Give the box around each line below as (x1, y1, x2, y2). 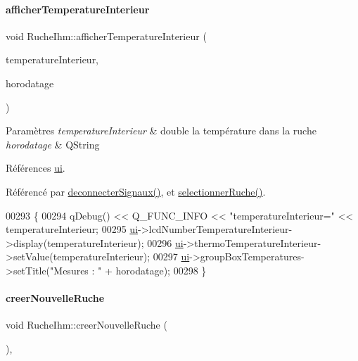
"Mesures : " (50, 262, 102, 277)
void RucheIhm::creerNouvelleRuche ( (6, 317, 167, 332)
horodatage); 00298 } (115, 262, 207, 277)
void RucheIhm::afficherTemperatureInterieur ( (6, 28, 207, 43)
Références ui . (6, 160, 65, 175)
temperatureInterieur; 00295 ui (6, 222, 139, 236)
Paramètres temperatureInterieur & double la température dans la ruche (6, 123, 317, 138)
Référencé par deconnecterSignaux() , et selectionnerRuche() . (6, 184, 266, 198)
